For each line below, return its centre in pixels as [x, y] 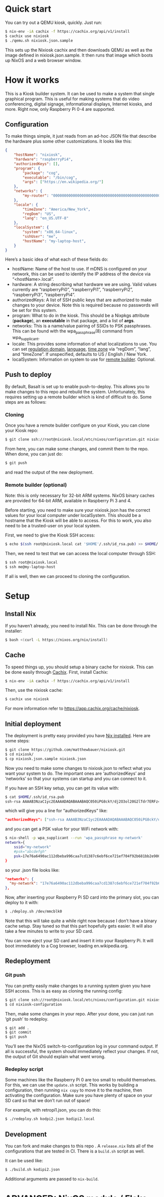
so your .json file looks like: [32, 870]
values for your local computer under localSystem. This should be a [73, 516]
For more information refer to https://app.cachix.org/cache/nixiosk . [72, 708]
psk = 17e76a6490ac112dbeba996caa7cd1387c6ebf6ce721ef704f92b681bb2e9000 [88, 856]
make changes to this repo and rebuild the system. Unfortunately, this [75, 392]
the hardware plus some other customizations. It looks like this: [68, 141]
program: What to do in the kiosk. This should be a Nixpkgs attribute [81, 315]
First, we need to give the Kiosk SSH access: [50, 535]
